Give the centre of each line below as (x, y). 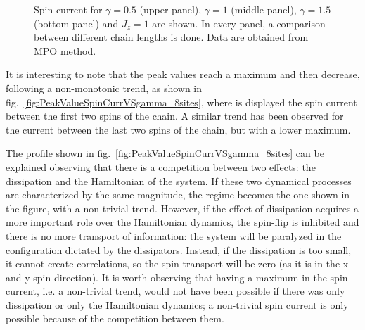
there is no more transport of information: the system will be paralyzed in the (174, 235)
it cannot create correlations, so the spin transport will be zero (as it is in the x (177, 264)
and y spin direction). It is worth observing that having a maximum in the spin (177, 277)
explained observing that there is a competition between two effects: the (161, 166)
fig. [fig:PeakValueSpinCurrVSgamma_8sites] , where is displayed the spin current (181, 102)
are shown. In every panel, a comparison (239, 23)
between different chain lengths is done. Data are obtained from (171, 37)
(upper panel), (171, 9)
